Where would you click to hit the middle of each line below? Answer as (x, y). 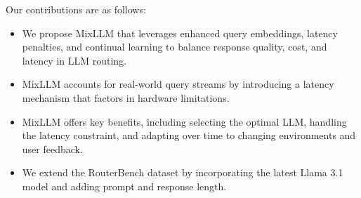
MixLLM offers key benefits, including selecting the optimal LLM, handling (184, 121)
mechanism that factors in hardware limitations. (126, 97)
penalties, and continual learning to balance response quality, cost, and (175, 47)
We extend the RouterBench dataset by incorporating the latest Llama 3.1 (183, 172)
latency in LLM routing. (74, 60)
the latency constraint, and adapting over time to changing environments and (189, 135)
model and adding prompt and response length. (124, 186)
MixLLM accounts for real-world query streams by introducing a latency (178, 84)
